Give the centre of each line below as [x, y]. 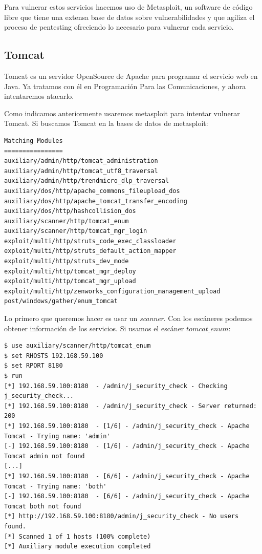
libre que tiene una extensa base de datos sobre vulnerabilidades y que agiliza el [129, 17]
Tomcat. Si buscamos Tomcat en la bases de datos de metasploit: [106, 123]
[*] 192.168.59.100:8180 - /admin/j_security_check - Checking [116, 386]
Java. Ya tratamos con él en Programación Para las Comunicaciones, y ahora [125, 86]
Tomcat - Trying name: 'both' [56, 486]
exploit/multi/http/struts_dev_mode [67, 261]
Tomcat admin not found [45, 456]
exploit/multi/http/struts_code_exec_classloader [90, 241]
